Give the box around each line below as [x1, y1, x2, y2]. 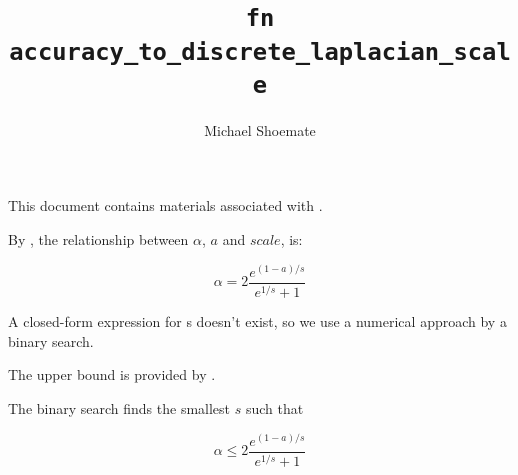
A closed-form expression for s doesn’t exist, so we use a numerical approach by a [8, 311, 507, 332]
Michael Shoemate [204, 119, 316, 140]
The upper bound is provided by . [8, 364, 216, 385]
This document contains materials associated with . [8, 195, 323, 216]
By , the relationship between [8, 229, 189, 250]
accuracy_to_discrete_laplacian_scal [9, 37, 511, 66]
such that [245, 397, 304, 418]
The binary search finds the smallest [8, 397, 231, 418]
